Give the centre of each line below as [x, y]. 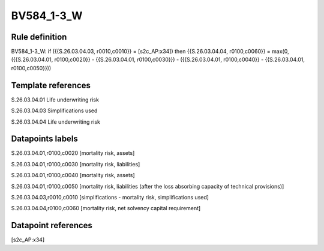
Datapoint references [52, 225]
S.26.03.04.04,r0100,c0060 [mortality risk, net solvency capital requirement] [106, 208]
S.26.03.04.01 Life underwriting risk [55, 100]
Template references [51, 85]
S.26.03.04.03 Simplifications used [54, 110]
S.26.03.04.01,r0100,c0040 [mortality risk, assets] [73, 175]
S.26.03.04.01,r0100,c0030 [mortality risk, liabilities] [76, 164]
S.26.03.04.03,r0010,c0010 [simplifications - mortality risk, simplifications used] [110, 197]
